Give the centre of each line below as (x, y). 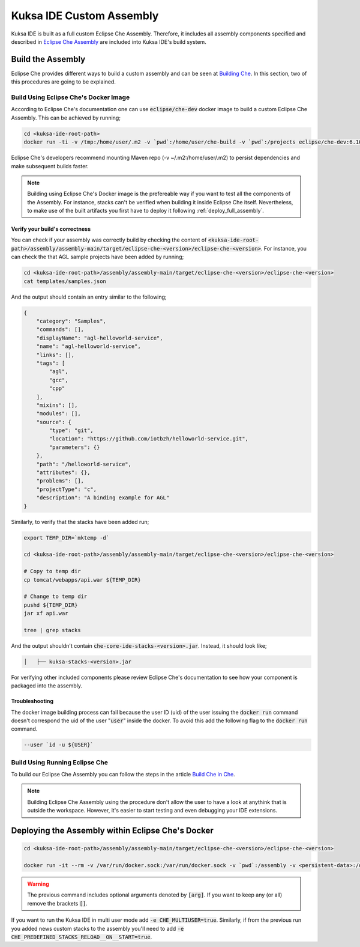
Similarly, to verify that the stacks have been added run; (80, 522)
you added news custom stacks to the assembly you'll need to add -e (97, 928)
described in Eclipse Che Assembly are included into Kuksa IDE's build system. (109, 41)
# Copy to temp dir (52, 571)
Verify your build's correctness (51, 229)
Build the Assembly (48, 59)
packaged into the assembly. (47, 686)
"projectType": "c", (67, 489)
